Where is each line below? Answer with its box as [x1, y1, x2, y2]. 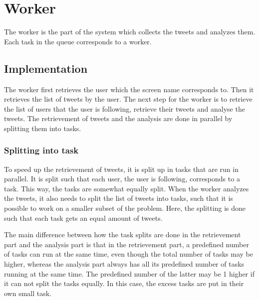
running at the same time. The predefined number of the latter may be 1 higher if [4, 268, 255, 279]
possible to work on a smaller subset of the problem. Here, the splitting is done [4, 203, 246, 213]
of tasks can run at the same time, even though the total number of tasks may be [4, 249, 253, 259]
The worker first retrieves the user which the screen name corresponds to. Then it [4, 84, 254, 94]
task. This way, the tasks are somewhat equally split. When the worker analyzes [4, 183, 249, 193]
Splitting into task [4, 144, 79, 156]
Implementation [4, 60, 88, 76]
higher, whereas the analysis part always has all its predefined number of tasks [4, 259, 245, 269]
